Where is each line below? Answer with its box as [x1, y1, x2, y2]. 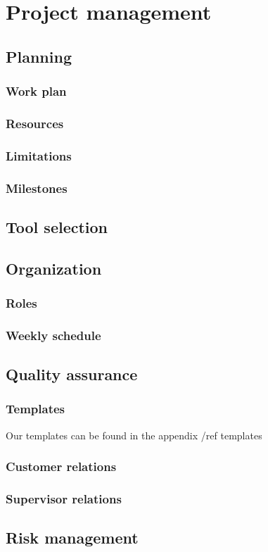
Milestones [6, 179, 68, 196]
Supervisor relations [6, 490, 122, 508]
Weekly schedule [6, 326, 101, 344]
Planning [6, 45, 72, 67]
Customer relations [6, 458, 117, 475]
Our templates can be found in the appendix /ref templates [6, 427, 262, 442]
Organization [6, 257, 102, 279]
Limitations [6, 146, 72, 164]
